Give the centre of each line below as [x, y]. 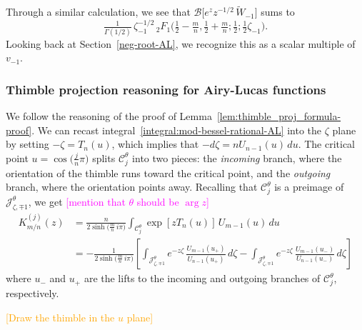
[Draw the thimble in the [60, 317]
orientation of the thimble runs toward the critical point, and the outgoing [168, 172]
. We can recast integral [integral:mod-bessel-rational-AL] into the [177, 130]
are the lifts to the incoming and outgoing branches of [202, 278]
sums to [278, 12]
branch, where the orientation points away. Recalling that [132, 187]
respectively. [32, 293]
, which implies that [155, 144]
